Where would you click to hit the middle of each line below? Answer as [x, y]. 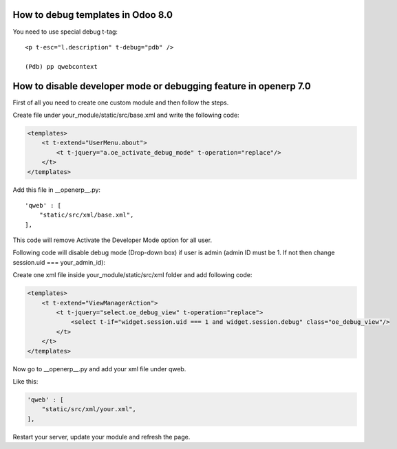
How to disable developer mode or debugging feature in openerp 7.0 [162, 86]
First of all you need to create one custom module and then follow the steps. [121, 102]
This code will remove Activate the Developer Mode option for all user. [112, 240]
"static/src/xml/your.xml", [89, 409]
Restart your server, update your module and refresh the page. [101, 437]
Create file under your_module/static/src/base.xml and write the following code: [126, 115]
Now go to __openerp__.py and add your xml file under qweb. [99, 369]
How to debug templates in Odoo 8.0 [93, 15]
